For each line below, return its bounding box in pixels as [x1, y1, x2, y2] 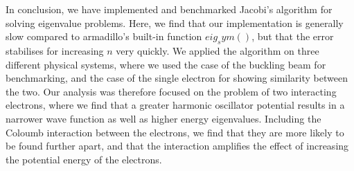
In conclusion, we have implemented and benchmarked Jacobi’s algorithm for [6, 2, 333, 16]
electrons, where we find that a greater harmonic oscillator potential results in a [6, 98, 345, 112]
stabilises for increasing [6, 43, 104, 57]
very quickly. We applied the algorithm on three [116, 43, 319, 57]
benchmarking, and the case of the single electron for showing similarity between [6, 71, 348, 85]
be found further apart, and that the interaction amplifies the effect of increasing [6, 138, 349, 153]
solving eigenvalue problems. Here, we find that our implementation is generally [6, 15, 344, 30]
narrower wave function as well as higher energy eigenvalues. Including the [6, 111, 321, 125]
